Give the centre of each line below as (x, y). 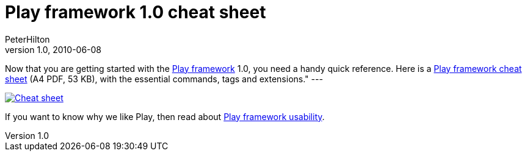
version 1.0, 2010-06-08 (53, 49)
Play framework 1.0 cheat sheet (136, 12)
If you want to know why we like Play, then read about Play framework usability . (165, 116)
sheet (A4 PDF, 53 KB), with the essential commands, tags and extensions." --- (164, 79)
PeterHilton (27, 39)
